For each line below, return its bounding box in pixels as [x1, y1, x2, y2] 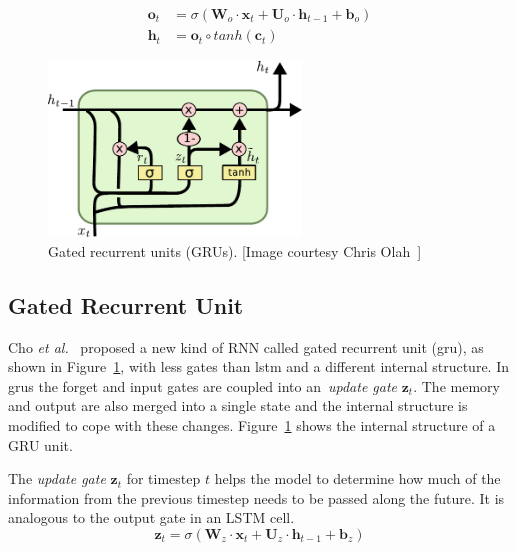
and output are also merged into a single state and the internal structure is [8, 395, 468, 416]
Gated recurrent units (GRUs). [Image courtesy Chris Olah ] [48, 240, 422, 261]
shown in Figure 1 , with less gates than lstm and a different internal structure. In [8, 356, 509, 377]
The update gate [8, 468, 106, 489]
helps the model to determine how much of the [214, 468, 501, 489]
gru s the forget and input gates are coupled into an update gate [8, 375, 398, 396]
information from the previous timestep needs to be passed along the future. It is [8, 487, 505, 508]
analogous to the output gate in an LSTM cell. [8, 507, 295, 528]
